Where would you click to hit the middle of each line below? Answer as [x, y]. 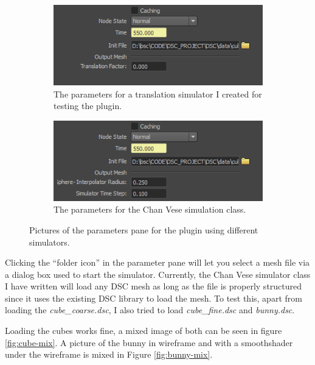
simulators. [50, 242]
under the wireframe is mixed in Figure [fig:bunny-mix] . [109, 354]
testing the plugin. [88, 106]
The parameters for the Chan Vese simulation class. [150, 209]
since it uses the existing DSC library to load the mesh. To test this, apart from [154, 298]
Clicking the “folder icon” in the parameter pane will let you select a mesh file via [157, 262]
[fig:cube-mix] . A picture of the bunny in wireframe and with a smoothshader [149, 342]
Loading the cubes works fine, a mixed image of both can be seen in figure [144, 331]
